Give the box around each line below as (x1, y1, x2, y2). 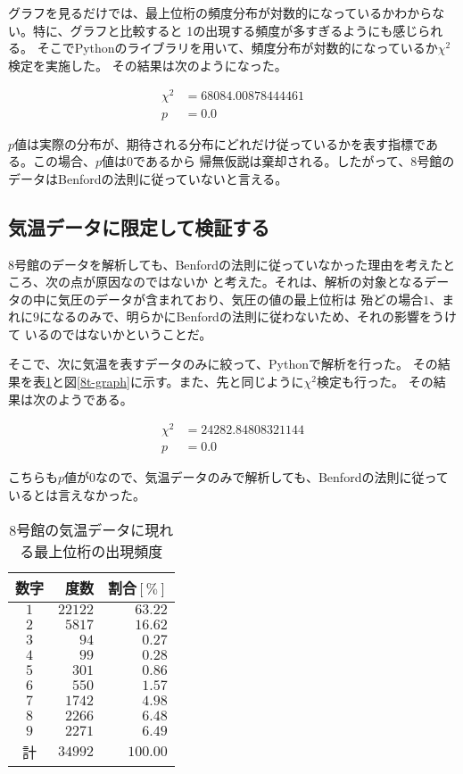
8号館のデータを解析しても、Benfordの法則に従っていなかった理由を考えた (8, 254, 443, 273)
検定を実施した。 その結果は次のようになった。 (8, 55, 287, 74)
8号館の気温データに (9, 519, 145, 540)
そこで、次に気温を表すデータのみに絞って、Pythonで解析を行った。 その (8, 354, 438, 373)
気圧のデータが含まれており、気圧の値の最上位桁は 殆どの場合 (57, 289, 424, 308)
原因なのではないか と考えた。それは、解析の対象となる (95, 272, 425, 291)
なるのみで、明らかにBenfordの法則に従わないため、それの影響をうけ (51, 307, 457, 326)
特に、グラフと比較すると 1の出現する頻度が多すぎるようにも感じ (32, 21, 418, 39)
